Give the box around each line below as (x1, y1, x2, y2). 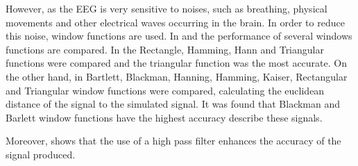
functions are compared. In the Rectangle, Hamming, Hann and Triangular (6, 42, 324, 56)
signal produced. (6, 147, 76, 161)
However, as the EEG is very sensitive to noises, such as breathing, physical (6, 1, 327, 15)
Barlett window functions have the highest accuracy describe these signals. (6, 110, 323, 124)
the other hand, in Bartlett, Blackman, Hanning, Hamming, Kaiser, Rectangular (6, 69, 348, 83)
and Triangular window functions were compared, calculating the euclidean (6, 83, 325, 97)
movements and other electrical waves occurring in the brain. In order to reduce (6, 15, 345, 29)
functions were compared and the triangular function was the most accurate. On (6, 56, 347, 70)
